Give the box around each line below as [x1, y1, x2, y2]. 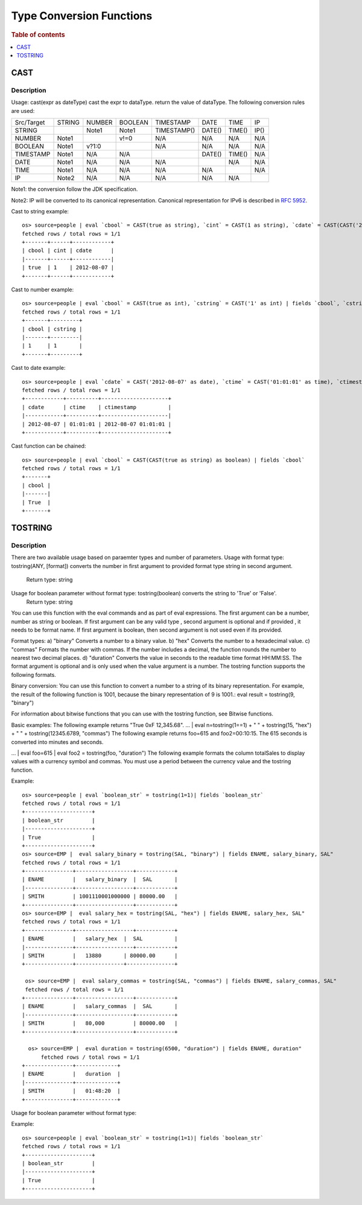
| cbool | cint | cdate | [22, 247, 115, 254]
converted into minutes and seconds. [11, 738, 104, 746]
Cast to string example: [11, 207, 69, 215]
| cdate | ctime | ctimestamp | [22, 404, 172, 410]
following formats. [11, 671, 57, 678]
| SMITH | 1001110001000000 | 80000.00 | [22, 893, 178, 900]
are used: [11, 107, 35, 114]
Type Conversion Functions [11, 9, 153, 22]
